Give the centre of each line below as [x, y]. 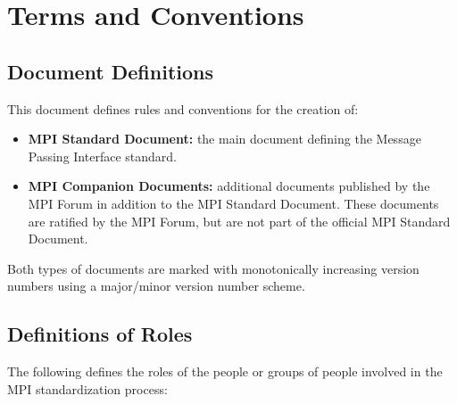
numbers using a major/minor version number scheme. [156, 286]
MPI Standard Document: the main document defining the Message [224, 139]
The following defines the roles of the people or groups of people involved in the [225, 371]
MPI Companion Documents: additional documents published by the [229, 186]
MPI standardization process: [87, 388]
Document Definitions [111, 71]
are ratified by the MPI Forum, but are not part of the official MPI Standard [239, 221]
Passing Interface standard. [102, 156]
